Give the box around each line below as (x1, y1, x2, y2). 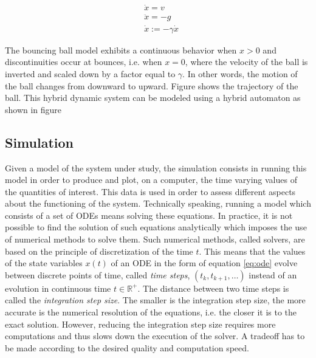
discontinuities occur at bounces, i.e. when (5, 55, 162, 68)
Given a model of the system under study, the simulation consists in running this (5, 161, 307, 174)
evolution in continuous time (5, 281, 111, 294)
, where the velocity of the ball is (185, 55, 308, 68)
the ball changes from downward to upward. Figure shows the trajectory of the (5, 79, 298, 92)
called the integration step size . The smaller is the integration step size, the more (5, 294, 306, 306)
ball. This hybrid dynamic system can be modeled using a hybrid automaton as (5, 91, 301, 104)
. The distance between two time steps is (137, 281, 289, 294)
